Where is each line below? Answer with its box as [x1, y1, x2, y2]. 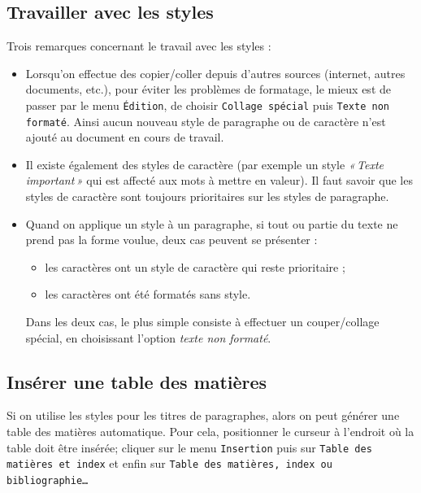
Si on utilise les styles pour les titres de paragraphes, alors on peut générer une [7, 407, 400, 424]
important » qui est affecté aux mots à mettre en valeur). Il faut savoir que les [25, 172, 413, 189]
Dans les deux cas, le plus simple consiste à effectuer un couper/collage [25, 313, 380, 330]
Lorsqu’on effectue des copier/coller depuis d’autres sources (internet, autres [25, 64, 406, 81]
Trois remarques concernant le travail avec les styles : [7, 37, 271, 55]
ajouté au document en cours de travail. [25, 129, 224, 146]
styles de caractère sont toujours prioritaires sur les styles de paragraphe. [25, 188, 389, 205]
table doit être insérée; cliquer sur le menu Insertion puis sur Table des [7, 438, 372, 456]
